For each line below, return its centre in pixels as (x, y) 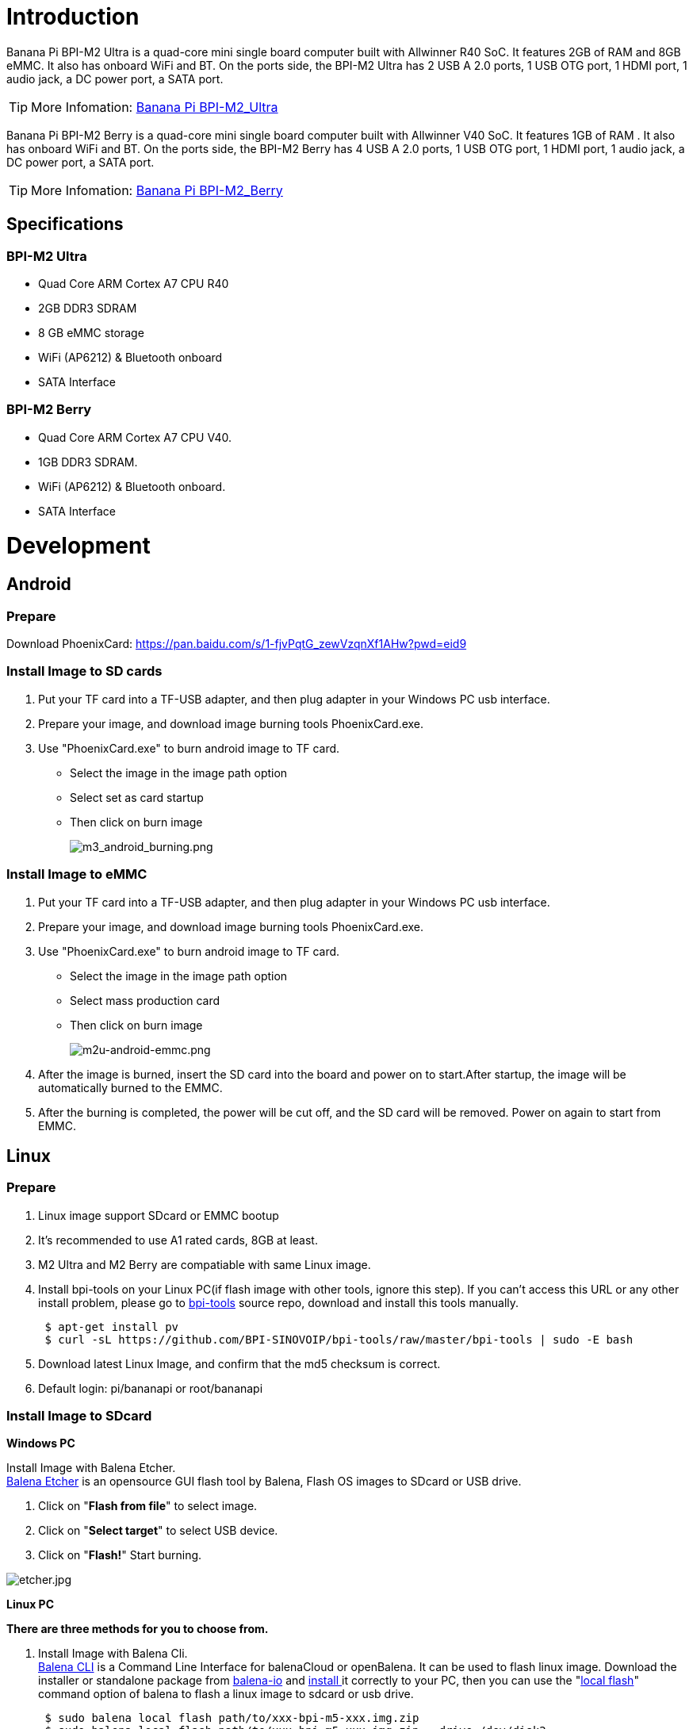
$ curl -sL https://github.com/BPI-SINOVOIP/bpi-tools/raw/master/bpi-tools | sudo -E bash (339, 1339)
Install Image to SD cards (84, 671)
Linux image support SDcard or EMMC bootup (159, 1215)
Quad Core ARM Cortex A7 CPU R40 (134, 283)
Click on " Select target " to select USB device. (158, 1531)
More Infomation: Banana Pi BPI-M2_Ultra (155, 107)
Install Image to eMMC (77, 874)
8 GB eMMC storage (91, 332)
